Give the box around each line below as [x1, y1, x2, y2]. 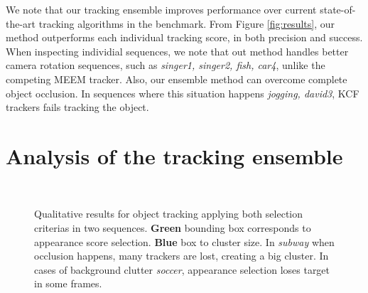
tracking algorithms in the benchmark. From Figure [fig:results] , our [38, 16, 335, 31]
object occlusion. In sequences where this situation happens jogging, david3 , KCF [6, 85, 359, 100]
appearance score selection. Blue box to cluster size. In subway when [34, 234, 335, 249]
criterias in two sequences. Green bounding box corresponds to [34, 220, 311, 235]
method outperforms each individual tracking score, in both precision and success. [6, 30, 363, 45]
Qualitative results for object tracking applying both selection [34, 206, 303, 221]
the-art [6, 16, 36, 31]
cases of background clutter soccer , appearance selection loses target [34, 262, 330, 277]
